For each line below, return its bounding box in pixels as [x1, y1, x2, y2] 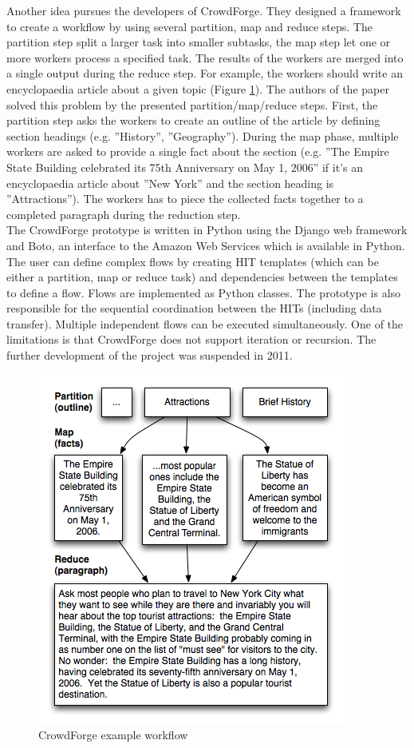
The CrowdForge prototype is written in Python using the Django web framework [6, 221, 408, 238]
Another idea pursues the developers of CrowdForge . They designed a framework [6, 2, 401, 18]
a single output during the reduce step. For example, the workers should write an [6, 65, 403, 82]
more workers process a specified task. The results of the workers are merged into [6, 49, 404, 66]
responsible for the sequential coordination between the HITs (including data [6, 300, 382, 316]
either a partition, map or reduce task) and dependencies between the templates [6, 269, 398, 285]
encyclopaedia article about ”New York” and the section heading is [6, 174, 334, 191]
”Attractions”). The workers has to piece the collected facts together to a [6, 190, 364, 207]
